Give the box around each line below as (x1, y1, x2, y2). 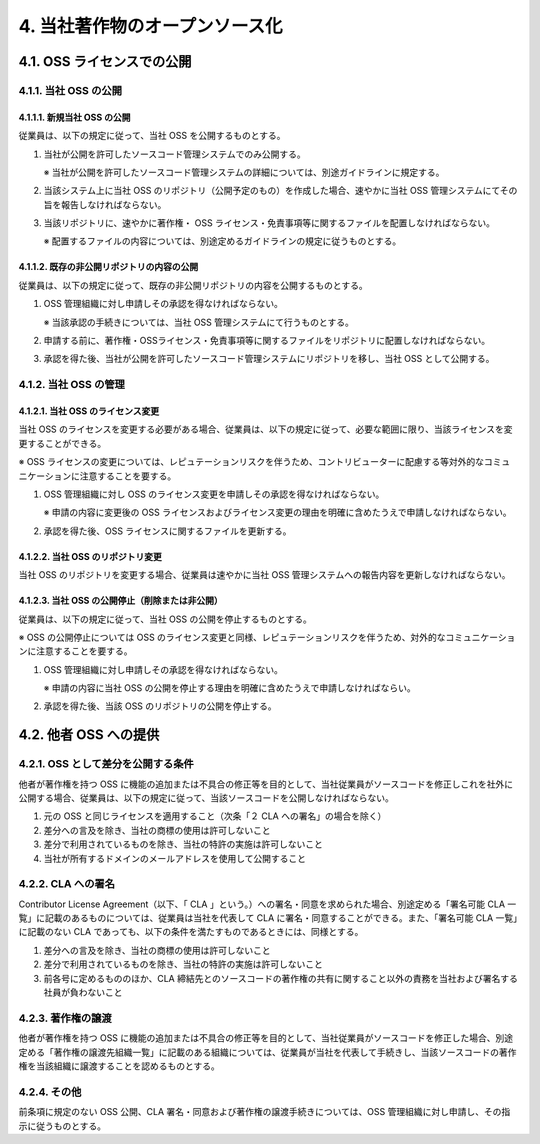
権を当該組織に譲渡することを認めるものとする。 (18, 1060, 220, 1072)
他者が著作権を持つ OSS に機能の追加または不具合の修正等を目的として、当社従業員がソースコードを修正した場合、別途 (18, 1032, 514, 1044)
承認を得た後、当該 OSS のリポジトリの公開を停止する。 (43, 700, 277, 712)
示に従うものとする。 (18, 1120, 107, 1132)
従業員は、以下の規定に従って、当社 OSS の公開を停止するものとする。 (18, 613, 312, 625)
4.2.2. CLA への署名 (18, 877, 115, 891)
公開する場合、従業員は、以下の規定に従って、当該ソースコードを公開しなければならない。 (18, 792, 394, 804)
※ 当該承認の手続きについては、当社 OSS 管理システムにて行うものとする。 (43, 316, 354, 328)
